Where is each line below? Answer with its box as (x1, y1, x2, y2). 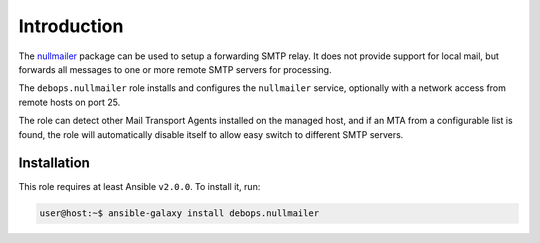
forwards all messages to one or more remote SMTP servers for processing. (18, 63, 332, 75)
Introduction (18, 15, 124, 37)
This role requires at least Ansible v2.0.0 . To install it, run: (18, 181, 261, 193)
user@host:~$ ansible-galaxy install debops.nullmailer (39, 208, 320, 219)
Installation (18, 155, 90, 172)
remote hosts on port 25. (18, 96, 121, 108)
